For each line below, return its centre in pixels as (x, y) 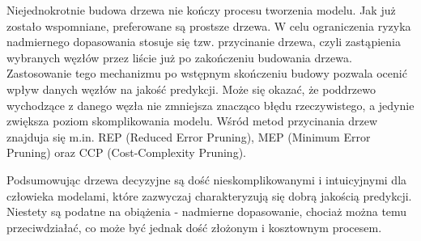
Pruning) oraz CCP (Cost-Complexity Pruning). (126, 152)
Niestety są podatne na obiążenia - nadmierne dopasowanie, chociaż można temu (207, 211)
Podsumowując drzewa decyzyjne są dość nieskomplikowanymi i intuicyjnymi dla (207, 179)
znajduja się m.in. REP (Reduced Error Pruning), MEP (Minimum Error (189, 136)
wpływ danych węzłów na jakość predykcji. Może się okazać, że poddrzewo (191, 89)
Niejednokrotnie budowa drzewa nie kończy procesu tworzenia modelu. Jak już (201, 10)
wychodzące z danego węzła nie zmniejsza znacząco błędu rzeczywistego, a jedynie (210, 105)
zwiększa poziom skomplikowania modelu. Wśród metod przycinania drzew (192, 121)
